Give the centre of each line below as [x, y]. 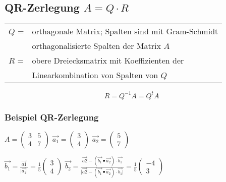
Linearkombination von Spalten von [95, 75]
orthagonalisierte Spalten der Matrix [96, 46]
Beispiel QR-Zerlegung [52, 117]
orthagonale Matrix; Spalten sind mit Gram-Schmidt [125, 31]
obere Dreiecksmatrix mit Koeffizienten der [108, 60]
